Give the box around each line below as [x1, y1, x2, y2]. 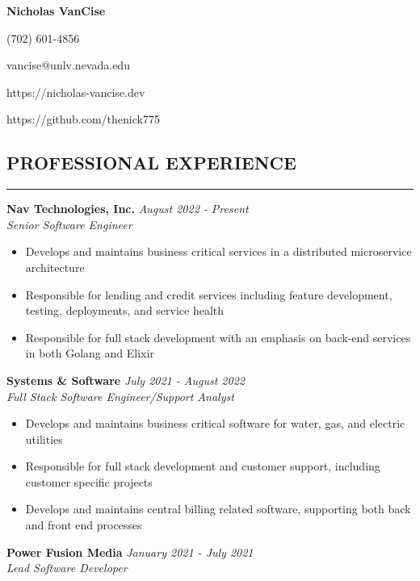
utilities [25, 430, 63, 447]
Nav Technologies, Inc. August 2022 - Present [6, 200, 249, 217]
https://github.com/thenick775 [6, 111, 160, 127]
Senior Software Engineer [6, 215, 132, 232]
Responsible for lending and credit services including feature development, [25, 286, 393, 303]
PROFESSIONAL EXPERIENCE [6, 150, 296, 175]
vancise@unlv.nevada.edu [6, 56, 130, 73]
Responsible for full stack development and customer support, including [25, 458, 380, 474]
